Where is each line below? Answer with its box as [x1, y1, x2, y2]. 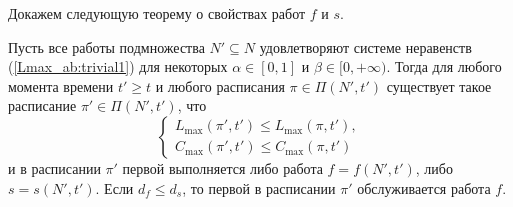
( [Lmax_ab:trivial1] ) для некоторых [8, 56, 228, 77]
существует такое [386, 75, 492, 96]
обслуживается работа [357, 177, 491, 198]
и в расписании [8, 157, 101, 178]
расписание [8, 95, 77, 116]
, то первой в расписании [182, 177, 336, 198]
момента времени [8, 75, 114, 96]
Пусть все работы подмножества [8, 36, 205, 57]
